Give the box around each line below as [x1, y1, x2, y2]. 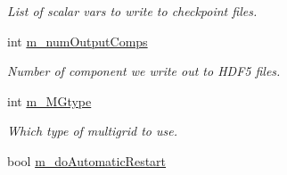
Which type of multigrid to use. [7, 121, 177, 140]
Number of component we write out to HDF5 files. [7, 62, 281, 80]
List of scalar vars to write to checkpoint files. [7, 2, 258, 20]
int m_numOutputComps [7, 31, 148, 50]
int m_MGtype [7, 91, 92, 110]
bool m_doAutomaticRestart [7, 151, 167, 170]
